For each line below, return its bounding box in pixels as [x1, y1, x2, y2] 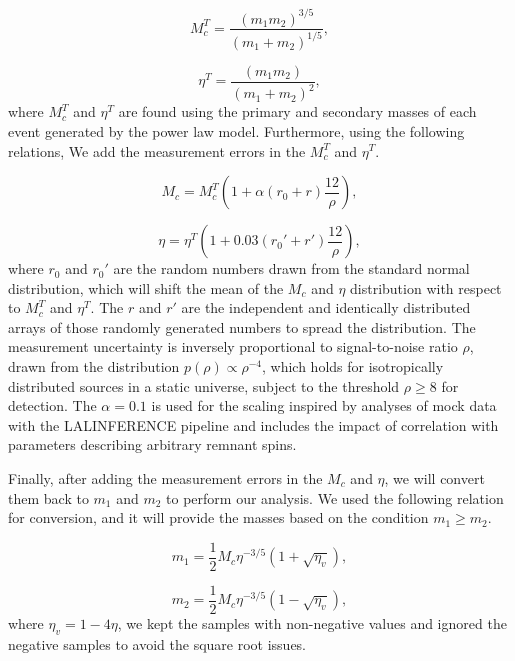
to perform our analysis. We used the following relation [166, 487, 504, 508]
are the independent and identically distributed [181, 297, 471, 318]
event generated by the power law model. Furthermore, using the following [8, 120, 465, 141]
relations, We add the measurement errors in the [8, 140, 306, 161]
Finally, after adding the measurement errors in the [8, 468, 323, 489]
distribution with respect [350, 277, 502, 298]
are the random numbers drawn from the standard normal [113, 258, 470, 279]
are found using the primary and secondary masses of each [118, 101, 477, 122]
